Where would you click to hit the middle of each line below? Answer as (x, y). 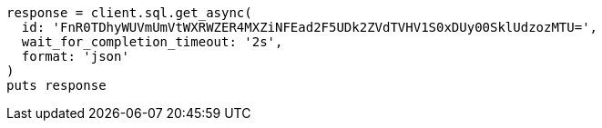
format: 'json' (75, 56)
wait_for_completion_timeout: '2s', (152, 42)
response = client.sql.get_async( (129, 13)
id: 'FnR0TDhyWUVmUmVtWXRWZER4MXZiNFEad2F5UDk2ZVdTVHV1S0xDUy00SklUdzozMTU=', (310, 27)
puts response (56, 85)
